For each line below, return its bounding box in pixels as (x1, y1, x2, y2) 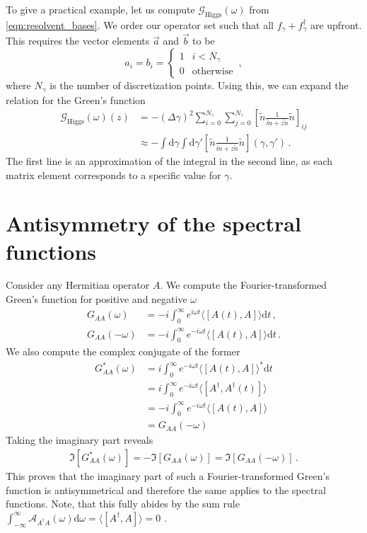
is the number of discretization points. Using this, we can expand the (49, 78, 349, 93)
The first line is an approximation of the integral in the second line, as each (6, 153, 333, 168)
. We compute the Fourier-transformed (160, 277, 327, 292)
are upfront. (310, 17, 362, 32)
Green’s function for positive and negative (6, 292, 187, 306)
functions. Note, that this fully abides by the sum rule (6, 496, 240, 511)
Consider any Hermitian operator (6, 277, 150, 292)
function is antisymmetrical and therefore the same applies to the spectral (6, 482, 326, 497)
